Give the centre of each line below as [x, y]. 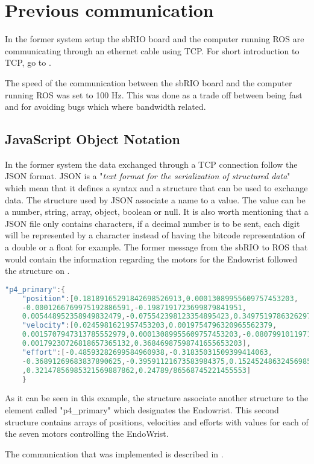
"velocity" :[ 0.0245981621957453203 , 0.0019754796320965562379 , [149, 326]
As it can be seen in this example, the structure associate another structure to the [157, 398]
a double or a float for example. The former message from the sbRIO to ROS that [156, 247]
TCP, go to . [28, 62]
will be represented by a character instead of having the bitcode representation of [155, 235]
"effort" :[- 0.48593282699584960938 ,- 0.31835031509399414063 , [147, 352]
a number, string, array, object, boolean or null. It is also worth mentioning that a [157, 211]
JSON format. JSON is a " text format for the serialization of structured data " [148, 176]
